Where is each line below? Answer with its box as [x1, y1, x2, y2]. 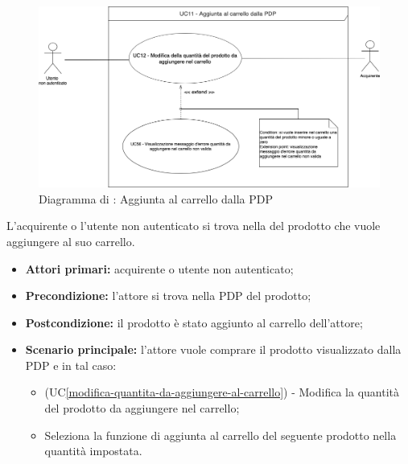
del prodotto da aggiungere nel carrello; [44, 400, 240, 417]
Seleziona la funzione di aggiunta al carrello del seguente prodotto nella [44, 426, 397, 443]
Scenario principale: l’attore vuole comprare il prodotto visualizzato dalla [25, 341, 402, 358]
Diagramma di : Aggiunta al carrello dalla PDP [39, 190, 274, 207]
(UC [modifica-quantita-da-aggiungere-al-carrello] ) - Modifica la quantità [44, 384, 399, 400]
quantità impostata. [44, 442, 142, 459]
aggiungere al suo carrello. [6, 232, 135, 249]
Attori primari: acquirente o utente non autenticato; [25, 260, 294, 277]
